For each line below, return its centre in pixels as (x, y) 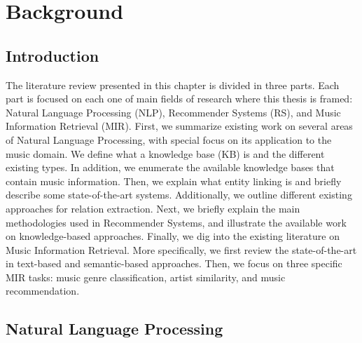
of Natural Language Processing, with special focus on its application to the (169, 139)
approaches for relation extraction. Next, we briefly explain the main (153, 208)
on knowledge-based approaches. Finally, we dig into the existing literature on (173, 236)
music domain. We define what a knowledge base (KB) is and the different (165, 153)
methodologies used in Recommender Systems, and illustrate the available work (176, 222)
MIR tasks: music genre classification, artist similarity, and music (146, 277)
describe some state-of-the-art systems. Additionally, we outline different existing (179, 195)
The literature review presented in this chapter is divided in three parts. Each (173, 85)
